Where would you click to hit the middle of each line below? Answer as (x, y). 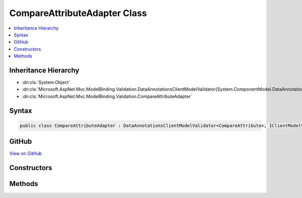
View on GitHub (26, 153)
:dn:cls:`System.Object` (46, 82)
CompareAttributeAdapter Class (78, 13)
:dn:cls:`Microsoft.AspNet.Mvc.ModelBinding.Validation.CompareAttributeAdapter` (107, 96)
